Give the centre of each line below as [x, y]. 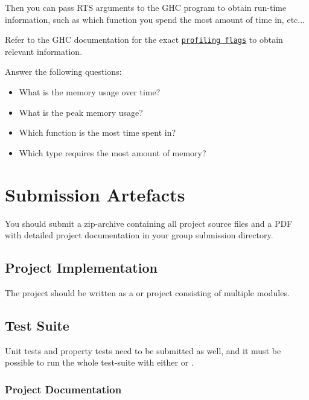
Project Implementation [81, 268]
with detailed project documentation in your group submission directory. [139, 235]
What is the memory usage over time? [90, 92]
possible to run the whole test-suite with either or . [99, 362]
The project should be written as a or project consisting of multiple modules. [147, 292]
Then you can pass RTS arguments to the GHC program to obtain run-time [146, 7]
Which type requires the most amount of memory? [113, 152]
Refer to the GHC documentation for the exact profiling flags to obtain [144, 40]
